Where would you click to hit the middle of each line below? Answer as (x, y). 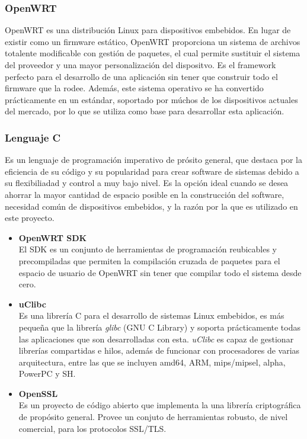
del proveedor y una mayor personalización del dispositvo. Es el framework (140, 65)
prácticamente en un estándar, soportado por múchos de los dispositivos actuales (151, 99)
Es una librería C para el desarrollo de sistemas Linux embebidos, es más (151, 315)
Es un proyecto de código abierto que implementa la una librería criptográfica (160, 405)
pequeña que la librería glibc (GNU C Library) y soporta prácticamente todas (159, 327)
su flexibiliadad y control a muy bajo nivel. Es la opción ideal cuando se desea (147, 183)
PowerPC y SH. (47, 374)
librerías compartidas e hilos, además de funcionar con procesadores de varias (159, 350)
